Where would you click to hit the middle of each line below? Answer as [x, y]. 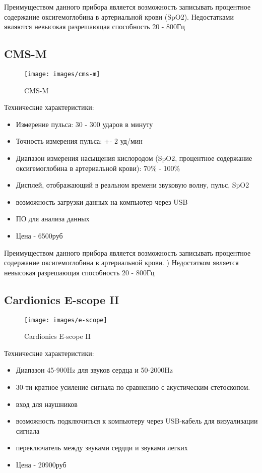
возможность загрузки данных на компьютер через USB [102, 201]
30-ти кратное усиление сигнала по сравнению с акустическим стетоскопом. [133, 387]
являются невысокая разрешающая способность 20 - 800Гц [94, 26]
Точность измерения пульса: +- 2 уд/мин [79, 141]
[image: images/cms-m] [62, 74]
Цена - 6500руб [39, 235]
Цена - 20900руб [41, 464]
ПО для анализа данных [53, 219]
